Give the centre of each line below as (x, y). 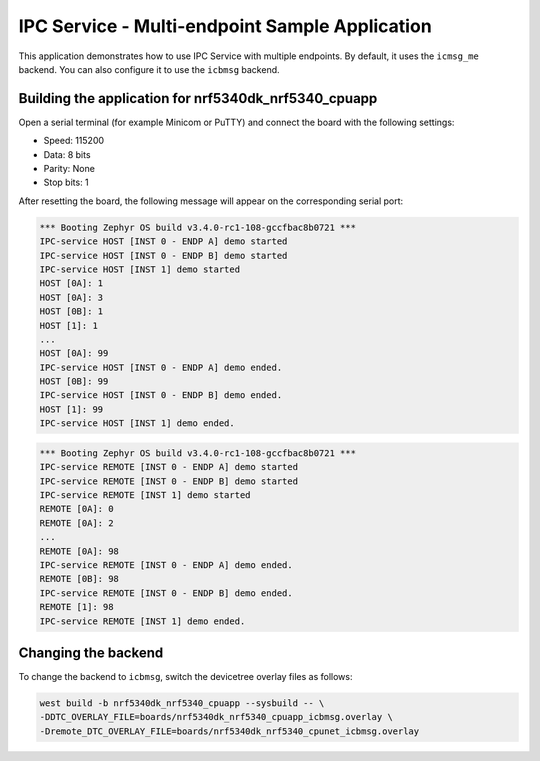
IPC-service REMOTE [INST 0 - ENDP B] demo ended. (166, 593)
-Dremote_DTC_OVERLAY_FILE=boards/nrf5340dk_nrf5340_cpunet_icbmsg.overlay (229, 731)
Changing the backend (91, 652)
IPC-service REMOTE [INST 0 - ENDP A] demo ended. (166, 564)
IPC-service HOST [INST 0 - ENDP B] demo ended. (161, 395)
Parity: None (69, 169)
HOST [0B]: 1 (71, 311)
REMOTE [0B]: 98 (79, 579)
